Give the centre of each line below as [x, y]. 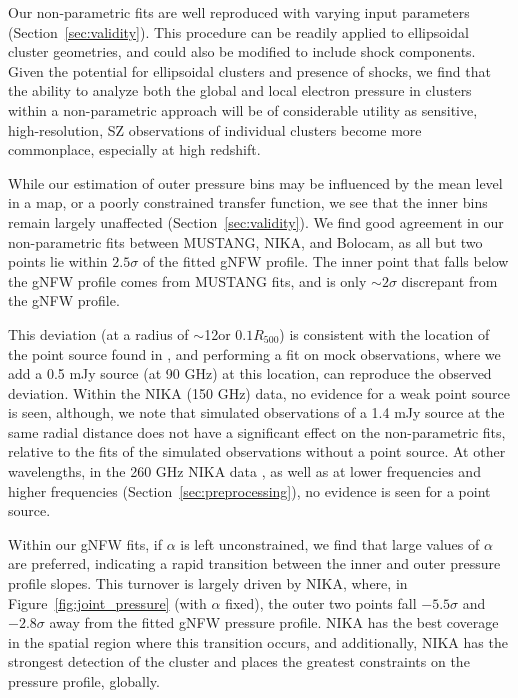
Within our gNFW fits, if [85, 543]
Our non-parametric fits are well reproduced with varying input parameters [239, 12]
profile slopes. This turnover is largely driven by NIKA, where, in [208, 583]
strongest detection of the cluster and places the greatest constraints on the [239, 661]
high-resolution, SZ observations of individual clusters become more [215, 129]
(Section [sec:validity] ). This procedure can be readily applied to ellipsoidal [238, 31]
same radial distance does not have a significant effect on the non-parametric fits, [257, 431]
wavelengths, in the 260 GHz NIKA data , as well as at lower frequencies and [244, 471]
